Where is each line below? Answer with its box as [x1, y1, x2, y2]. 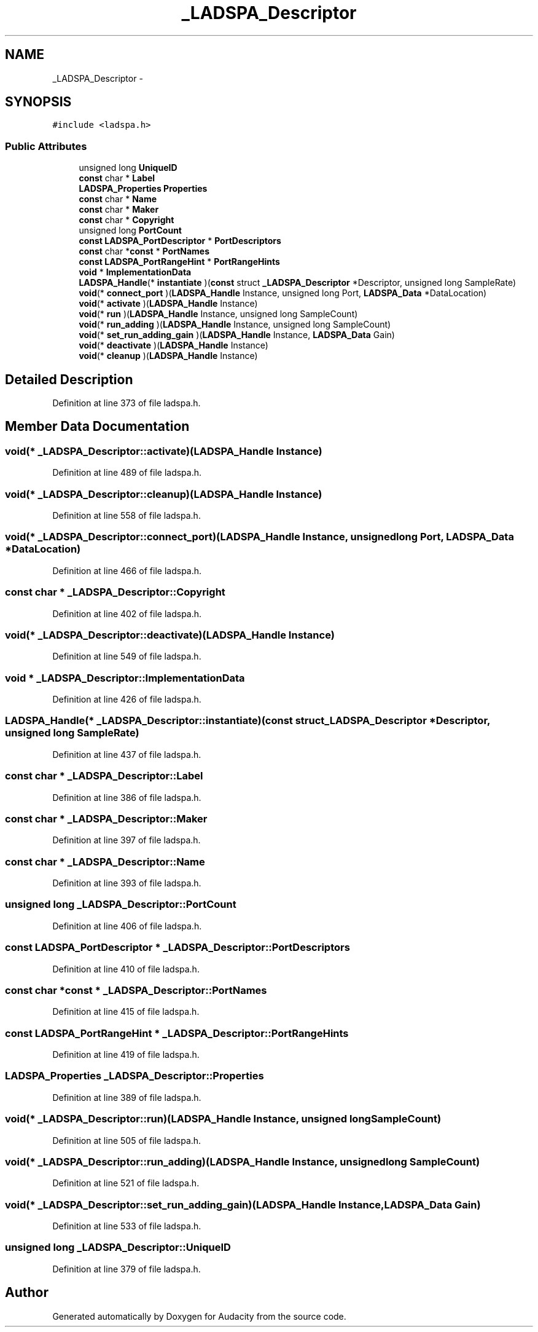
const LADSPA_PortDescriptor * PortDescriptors [79, 235, 281, 246]
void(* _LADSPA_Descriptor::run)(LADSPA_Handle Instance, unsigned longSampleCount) [5, 1113, 442, 1125]
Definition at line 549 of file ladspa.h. [52, 651, 201, 662]
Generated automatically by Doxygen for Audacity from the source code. [52, 1310, 346, 1322]
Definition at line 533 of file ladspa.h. [52, 1221, 201, 1231]
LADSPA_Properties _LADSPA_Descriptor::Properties [5, 1070, 264, 1082]
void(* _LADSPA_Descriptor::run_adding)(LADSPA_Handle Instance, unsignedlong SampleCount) [5, 1155, 480, 1168]
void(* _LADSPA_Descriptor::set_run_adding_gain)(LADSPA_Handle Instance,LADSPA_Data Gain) [5, 1198, 481, 1211]
